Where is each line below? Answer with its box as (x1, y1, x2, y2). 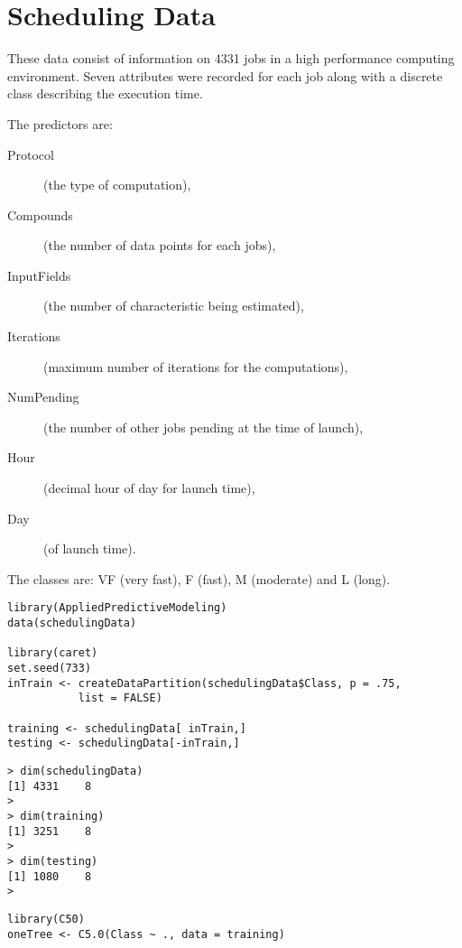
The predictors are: (7, 114, 113, 133)
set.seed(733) (7, 662, 92, 675)
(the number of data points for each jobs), (43, 236, 276, 255)
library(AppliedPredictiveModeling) (7, 601, 227, 615)
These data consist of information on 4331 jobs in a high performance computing (7, 49, 455, 68)
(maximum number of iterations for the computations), (43, 357, 348, 376)
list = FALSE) (78, 692, 162, 705)
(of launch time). (43, 539, 136, 558)
